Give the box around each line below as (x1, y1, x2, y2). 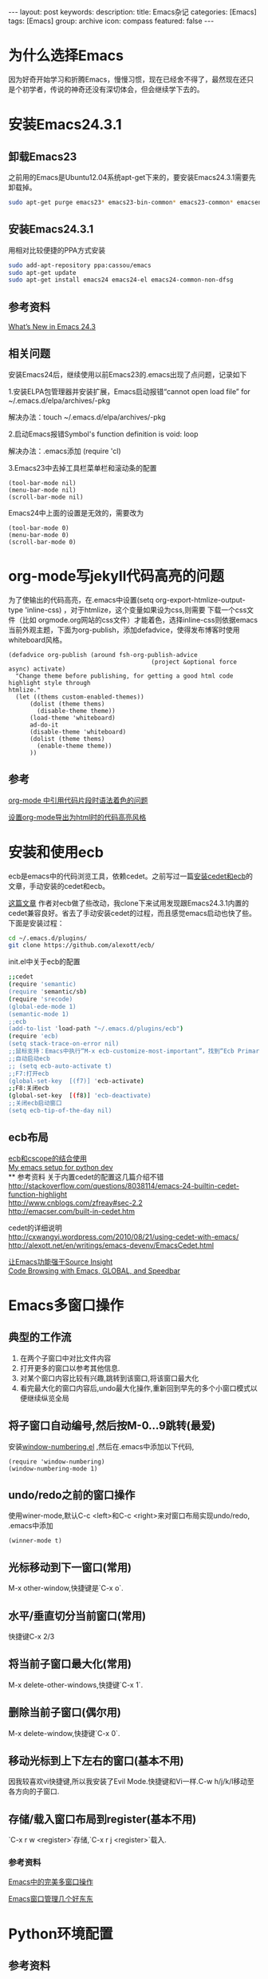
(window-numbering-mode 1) (8, 1464, 98, 1472)
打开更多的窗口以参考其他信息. (19, 1363, 120, 1372)
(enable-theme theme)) (37, 742, 112, 750)
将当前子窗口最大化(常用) (8, 1657, 132, 1671)
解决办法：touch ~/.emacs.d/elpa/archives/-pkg (8, 412, 166, 421)
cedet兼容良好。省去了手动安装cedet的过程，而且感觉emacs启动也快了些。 (8, 908, 257, 918)
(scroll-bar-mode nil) (8, 493, 84, 501)
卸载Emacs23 (8, 149, 77, 163)
